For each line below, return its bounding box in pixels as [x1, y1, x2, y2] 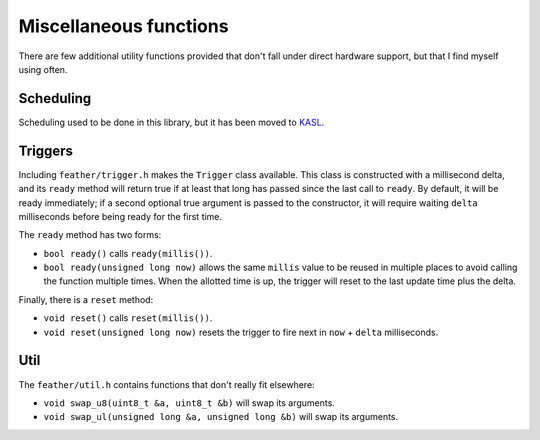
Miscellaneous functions [18, 15, 229, 37]
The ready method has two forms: [18, 229, 162, 241]
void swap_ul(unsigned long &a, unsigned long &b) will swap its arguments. [43, 411, 399, 423]
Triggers [18, 142, 74, 159]
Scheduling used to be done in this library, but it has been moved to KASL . [18, 116, 325, 128]
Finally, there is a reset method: [18, 293, 154, 305]
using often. [18, 63, 68, 75]
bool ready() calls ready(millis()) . [43, 247, 213, 259]
